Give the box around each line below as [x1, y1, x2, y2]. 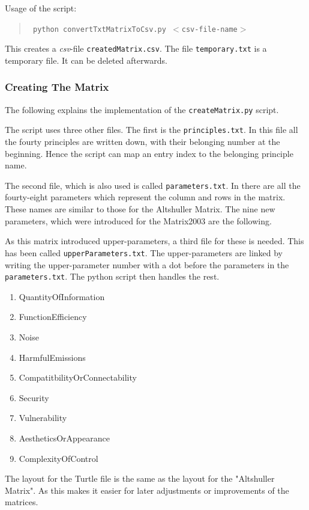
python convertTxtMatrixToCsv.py [32, 25, 166, 34]
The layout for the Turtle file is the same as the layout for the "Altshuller [5, 472, 275, 485]
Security [19, 391, 49, 404]
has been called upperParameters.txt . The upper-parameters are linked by [5, 246, 283, 259]
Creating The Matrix [5, 79, 109, 94]
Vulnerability [19, 411, 67, 424]
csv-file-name [181, 25, 238, 34]
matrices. [5, 496, 38, 508]
